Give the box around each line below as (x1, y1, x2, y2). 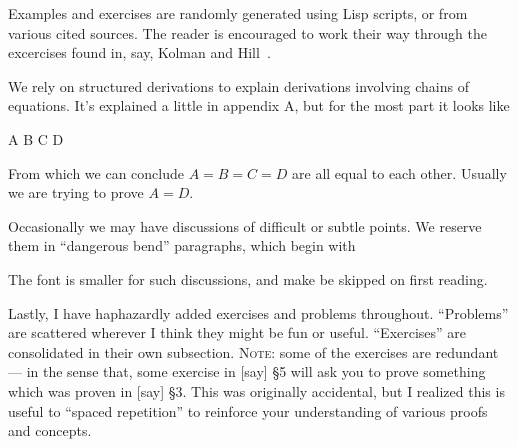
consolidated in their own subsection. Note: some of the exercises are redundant (8, 341, 499, 362)
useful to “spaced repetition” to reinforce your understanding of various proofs (8, 400, 488, 421)
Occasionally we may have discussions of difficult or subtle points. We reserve (8, 215, 482, 236)
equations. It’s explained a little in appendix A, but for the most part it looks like (8, 95, 510, 116)
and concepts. (8, 420, 92, 441)
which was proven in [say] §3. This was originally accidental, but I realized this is (8, 380, 505, 401)
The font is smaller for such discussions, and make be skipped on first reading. (8, 268, 488, 289)
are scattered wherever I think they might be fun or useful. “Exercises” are (8, 322, 467, 343)
